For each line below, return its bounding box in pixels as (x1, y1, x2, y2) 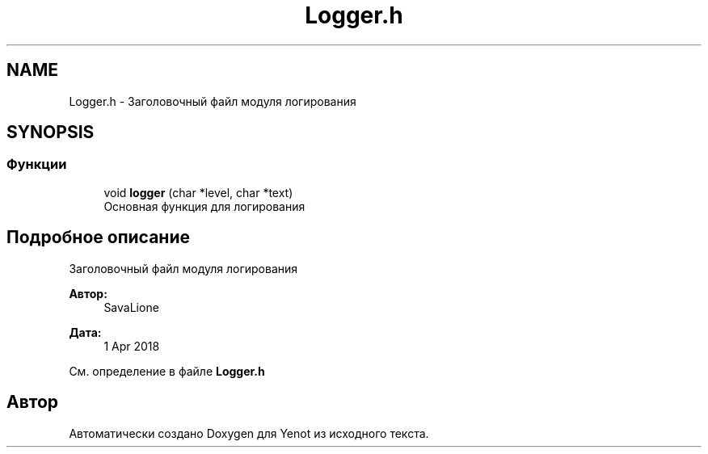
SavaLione (103, 300, 159, 314)
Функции (6, 156, 67, 173)
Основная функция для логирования (103, 199, 306, 213)
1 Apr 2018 (103, 338, 160, 353)
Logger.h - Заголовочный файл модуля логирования (69, 94, 356, 108)
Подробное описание (6, 227, 190, 248)
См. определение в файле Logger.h (69, 364, 265, 378)
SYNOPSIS (6, 122, 95, 143)
